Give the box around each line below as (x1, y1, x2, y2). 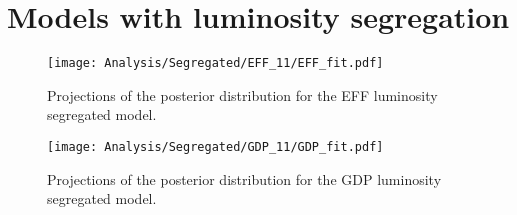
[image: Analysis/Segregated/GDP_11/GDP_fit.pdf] (47, 139, 384, 154)
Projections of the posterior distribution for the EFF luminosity (47, 84, 438, 105)
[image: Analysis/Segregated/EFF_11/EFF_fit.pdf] (47, 56, 384, 71)
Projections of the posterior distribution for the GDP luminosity (47, 168, 442, 189)
